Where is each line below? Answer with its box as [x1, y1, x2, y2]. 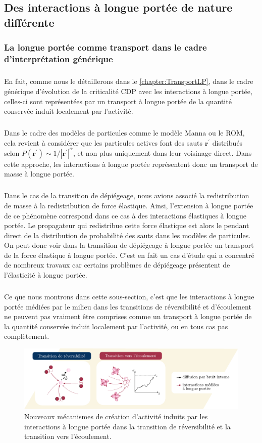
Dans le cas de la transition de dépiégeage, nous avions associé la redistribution [4, 190, 249, 201]
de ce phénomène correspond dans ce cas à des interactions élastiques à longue [4, 210, 247, 220]
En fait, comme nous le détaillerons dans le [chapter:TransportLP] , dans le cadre [4, 76, 253, 86]
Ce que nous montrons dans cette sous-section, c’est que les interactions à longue [4, 291, 254, 302]
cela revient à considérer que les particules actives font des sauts [4, 137, 203, 148]
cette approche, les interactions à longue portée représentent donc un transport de [4, 158, 258, 169]
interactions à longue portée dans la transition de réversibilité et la [24, 421, 231, 431]
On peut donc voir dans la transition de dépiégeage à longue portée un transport [4, 240, 254, 250]
